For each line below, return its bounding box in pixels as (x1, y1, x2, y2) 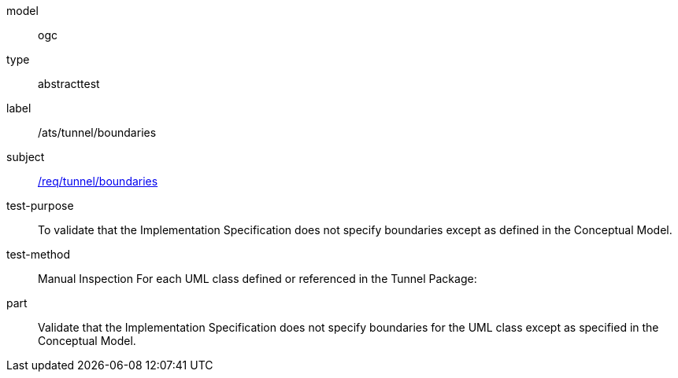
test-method (6, 248, 70, 261)
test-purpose (6, 199, 74, 212)
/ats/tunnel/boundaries (38, 126, 157, 139)
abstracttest (38, 77, 100, 90)
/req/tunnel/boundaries (38, 174, 158, 188)
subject (6, 150, 45, 163)
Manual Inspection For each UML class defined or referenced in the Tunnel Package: (38, 272, 477, 285)
